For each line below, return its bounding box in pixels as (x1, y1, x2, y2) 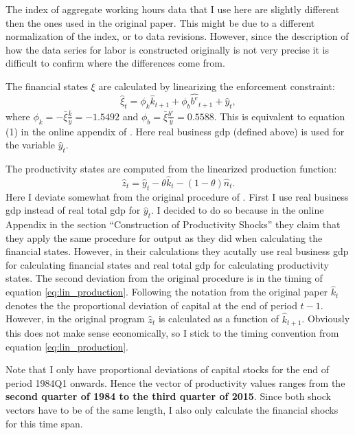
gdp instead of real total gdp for (5, 203, 141, 217)
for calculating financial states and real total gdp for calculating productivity (5, 257, 329, 271)
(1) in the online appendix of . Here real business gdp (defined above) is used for (5, 124, 345, 138)
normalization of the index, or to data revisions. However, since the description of (5, 29, 349, 43)
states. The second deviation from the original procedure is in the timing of (5, 271, 323, 285)
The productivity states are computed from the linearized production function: (5, 161, 337, 175)
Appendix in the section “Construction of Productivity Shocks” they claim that (5, 216, 341, 231)
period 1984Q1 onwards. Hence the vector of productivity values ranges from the (5, 375, 345, 390)
